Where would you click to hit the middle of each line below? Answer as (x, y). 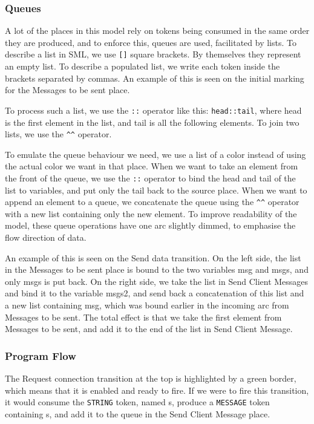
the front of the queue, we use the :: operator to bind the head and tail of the (150, 178)
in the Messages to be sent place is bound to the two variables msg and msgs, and (157, 269)
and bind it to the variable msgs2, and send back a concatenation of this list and (155, 293)
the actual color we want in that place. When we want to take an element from (152, 166)
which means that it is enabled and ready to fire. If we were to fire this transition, (157, 390)
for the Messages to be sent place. (67, 90)
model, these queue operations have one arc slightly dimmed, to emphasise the (150, 225)
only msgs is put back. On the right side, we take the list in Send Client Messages (157, 281)
